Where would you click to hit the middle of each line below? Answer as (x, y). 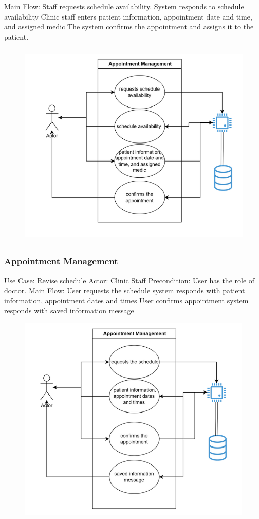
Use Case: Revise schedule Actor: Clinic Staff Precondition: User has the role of (129, 280)
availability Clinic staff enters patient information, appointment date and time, (128, 16)
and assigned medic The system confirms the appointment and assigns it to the (129, 26)
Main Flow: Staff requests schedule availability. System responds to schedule (124, 6)
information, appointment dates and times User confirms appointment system (126, 300)
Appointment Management (61, 261)
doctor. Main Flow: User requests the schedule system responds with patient (125, 290)
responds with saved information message (69, 310)
